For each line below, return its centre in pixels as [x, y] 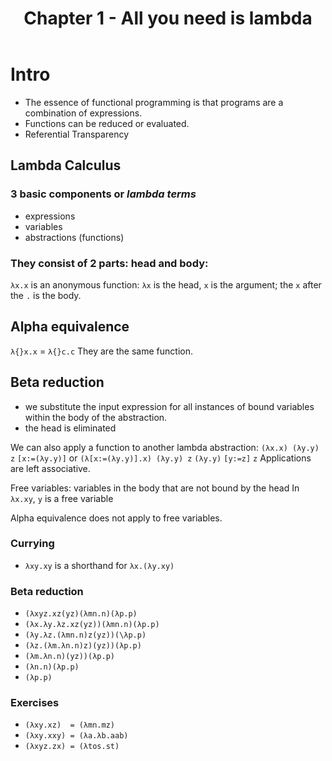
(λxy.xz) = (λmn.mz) [69, 725]
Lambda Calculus [66, 165]
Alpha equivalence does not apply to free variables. [116, 518]
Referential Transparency [77, 134]
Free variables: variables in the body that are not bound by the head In [155, 488]
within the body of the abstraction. [96, 417]
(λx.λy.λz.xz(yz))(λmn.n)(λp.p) [92, 625]
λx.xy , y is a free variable [62, 498]
